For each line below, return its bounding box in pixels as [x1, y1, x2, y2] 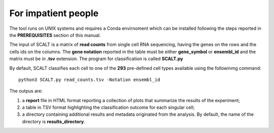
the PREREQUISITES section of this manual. [9, 32, 101, 38]
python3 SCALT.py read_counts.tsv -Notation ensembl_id [18, 76, 160, 82]
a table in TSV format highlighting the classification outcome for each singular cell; [22, 104, 195, 111]
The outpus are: [9, 88, 43, 94]
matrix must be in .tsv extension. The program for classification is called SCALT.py [9, 56, 183, 62]
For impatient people [9, 8, 99, 19]
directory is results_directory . [22, 118, 86, 124]
